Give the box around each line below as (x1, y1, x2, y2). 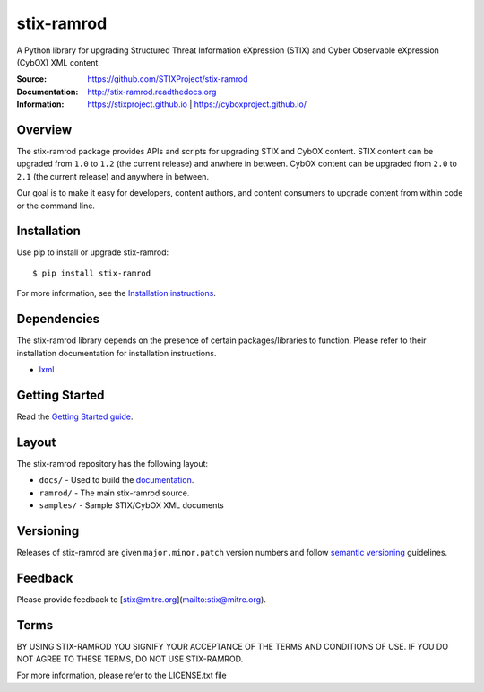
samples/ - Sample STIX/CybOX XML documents (39, 499, 224, 511)
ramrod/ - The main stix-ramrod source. (39, 487, 190, 498)
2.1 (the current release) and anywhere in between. (16, 171, 210, 181)
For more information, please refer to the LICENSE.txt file (16, 670, 228, 681)
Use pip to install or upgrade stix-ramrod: (16, 247, 169, 258)
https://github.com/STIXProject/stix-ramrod (87, 74, 248, 84)
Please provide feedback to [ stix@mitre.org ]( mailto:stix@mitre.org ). (16, 593, 266, 605)
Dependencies (16, 311, 100, 327)
